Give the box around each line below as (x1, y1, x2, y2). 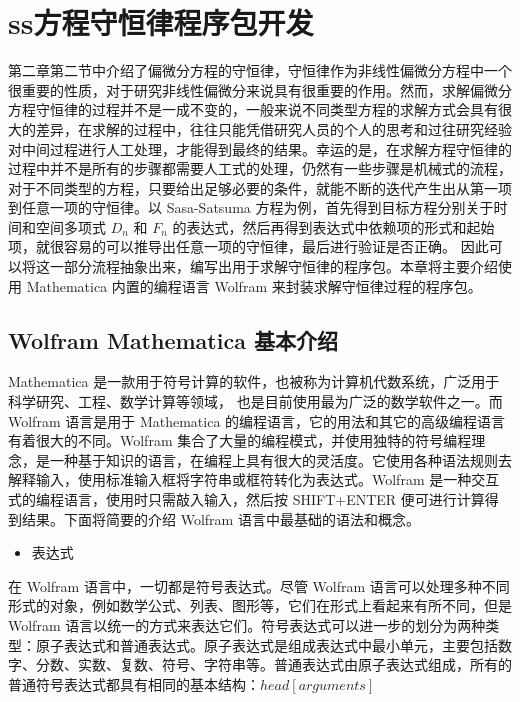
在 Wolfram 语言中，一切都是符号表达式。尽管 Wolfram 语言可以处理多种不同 (8, 575, 510, 596)
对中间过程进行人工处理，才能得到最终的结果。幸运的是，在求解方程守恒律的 (8, 138, 512, 159)
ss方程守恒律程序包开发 (8, 2, 314, 43)
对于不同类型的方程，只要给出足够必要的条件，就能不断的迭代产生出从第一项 (8, 177, 512, 198)
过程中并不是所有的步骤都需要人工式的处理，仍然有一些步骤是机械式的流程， (8, 158, 512, 179)
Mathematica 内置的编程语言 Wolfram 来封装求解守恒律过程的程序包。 (26, 275, 482, 296)
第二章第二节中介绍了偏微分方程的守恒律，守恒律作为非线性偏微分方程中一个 (8, 60, 512, 81)
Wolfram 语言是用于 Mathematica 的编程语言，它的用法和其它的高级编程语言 (8, 410, 506, 431)
